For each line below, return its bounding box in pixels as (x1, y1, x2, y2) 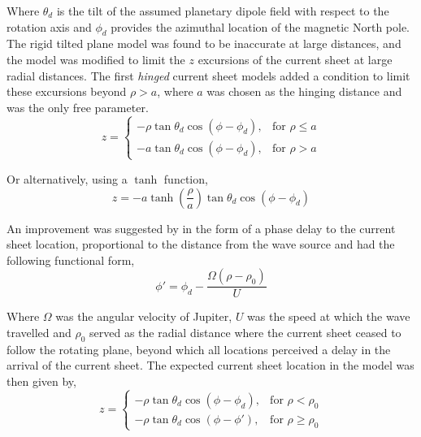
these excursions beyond (7, 83, 127, 100)
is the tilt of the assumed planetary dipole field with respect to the (56, 2, 389, 19)
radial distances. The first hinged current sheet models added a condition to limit (7, 67, 410, 84)
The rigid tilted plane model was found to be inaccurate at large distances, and (7, 35, 401, 52)
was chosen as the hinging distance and (206, 83, 402, 100)
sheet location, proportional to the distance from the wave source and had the (7, 236, 395, 253)
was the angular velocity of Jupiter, (55, 308, 232, 325)
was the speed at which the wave (247, 308, 410, 325)
